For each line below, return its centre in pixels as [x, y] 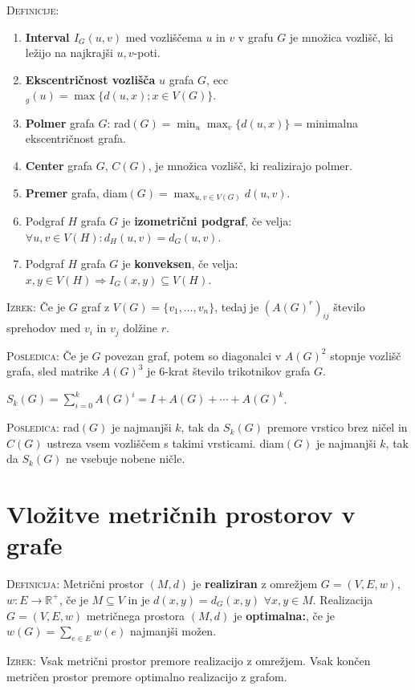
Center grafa [59, 166]
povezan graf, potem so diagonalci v [193, 355]
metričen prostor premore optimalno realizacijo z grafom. [147, 676]
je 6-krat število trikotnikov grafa [229, 371]
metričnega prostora [136, 615]
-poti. [147, 53]
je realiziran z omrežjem [255, 584]
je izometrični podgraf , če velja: [207, 221]
